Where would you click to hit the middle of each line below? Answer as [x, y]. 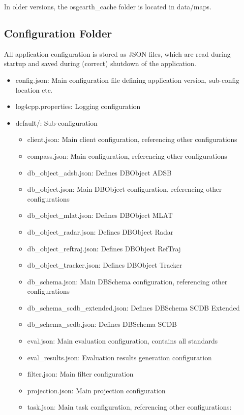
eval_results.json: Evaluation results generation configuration [120, 357]
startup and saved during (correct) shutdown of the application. [100, 63]
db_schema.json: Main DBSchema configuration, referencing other [127, 281]
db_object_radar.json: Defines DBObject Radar [100, 231]
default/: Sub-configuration [56, 122]
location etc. [34, 89]
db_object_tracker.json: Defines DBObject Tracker [105, 265]
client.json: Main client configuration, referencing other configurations [132, 139]
